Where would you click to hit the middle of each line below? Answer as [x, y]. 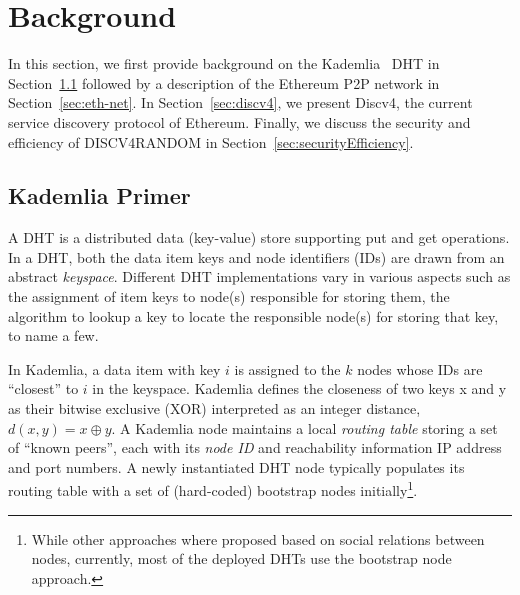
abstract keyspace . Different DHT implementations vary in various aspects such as [259, 276]
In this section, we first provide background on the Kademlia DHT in [224, 63]
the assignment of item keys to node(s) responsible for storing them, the [229, 296]
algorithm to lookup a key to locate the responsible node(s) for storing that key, [253, 315]
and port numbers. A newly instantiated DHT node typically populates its [236, 466]
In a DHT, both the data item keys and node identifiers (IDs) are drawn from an [256, 256]
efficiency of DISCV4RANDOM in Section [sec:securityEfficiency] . [211, 141]
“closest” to [43, 388]
